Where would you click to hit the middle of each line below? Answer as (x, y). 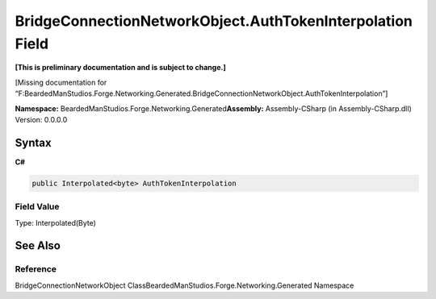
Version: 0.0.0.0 (41, 119)
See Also (38, 246)
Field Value (37, 207)
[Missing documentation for (61, 82)
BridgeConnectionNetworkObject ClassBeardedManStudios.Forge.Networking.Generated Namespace (184, 285)
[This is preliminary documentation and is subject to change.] (120, 68)
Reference (36, 269)
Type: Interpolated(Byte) (56, 222)
